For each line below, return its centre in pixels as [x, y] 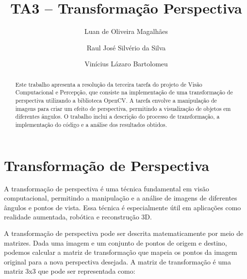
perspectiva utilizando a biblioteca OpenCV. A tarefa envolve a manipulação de [116, 101]
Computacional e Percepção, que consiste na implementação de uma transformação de [124, 92]
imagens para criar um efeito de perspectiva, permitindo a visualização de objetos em [123, 108]
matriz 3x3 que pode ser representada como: [70, 271]
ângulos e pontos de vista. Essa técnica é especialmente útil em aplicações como [123, 207]
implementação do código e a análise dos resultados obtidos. [91, 124]
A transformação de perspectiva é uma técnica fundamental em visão [107, 188]
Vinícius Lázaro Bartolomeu [126, 64]
